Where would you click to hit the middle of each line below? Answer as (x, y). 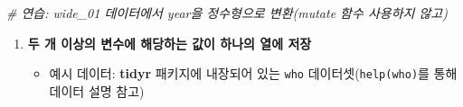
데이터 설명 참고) (97, 90)
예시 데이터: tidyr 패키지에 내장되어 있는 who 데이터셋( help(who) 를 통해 (253, 73)
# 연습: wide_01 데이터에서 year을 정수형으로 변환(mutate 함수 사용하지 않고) (227, 13)
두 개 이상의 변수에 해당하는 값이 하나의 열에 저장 (170, 43)
